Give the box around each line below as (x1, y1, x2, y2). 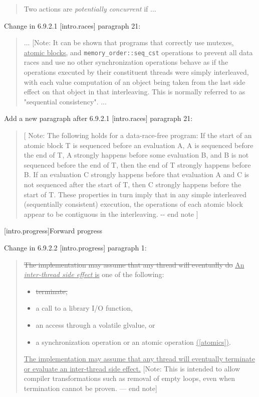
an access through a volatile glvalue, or (36, 319, 155, 330)
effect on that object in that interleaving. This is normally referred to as (24, 86, 245, 97)
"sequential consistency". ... (24, 96, 107, 106)
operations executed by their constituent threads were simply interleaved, (24, 67, 249, 77)
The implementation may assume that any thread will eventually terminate (24, 353, 255, 364)
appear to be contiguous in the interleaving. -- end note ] (24, 208, 198, 219)
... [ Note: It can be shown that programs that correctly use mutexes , (24, 37, 234, 48)
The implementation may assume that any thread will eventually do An (24, 259, 244, 270)
